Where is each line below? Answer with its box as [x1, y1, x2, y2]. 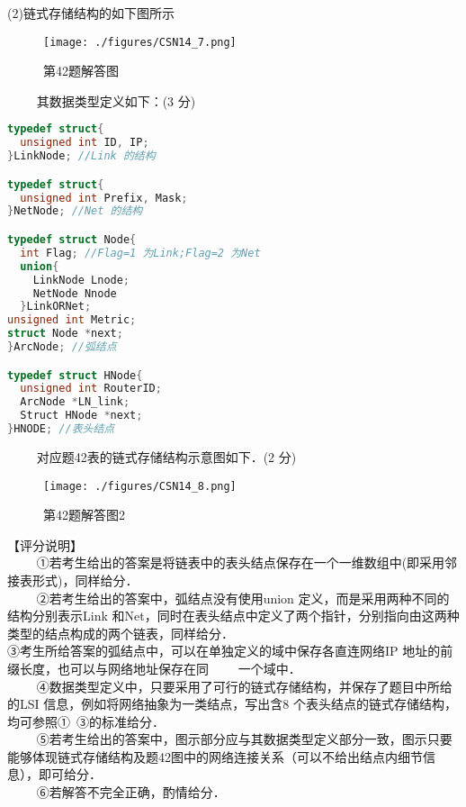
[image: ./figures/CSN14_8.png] [43, 479, 237, 493]
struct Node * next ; [7, 327, 123, 340]
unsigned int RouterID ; [20, 382, 162, 395]
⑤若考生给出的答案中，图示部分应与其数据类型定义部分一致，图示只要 [36, 730, 453, 748]
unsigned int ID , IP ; [20, 136, 149, 150]
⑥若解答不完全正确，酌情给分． [36, 783, 226, 802]
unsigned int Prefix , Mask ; [20, 191, 188, 204]
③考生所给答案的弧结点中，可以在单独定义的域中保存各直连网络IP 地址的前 [7, 641, 453, 660]
